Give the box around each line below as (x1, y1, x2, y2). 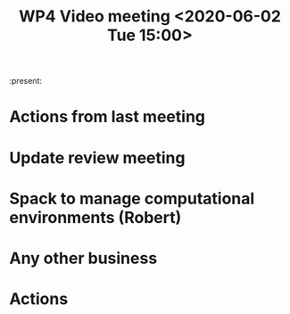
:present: (9, 76, 43, 87)
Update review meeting (9, 147, 186, 168)
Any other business (9, 248, 158, 269)
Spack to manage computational (9, 188, 255, 209)
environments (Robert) (9, 207, 182, 227)
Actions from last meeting (9, 107, 205, 127)
